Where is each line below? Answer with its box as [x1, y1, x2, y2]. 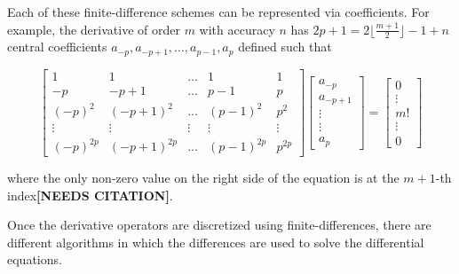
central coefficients [7, 37, 107, 56]
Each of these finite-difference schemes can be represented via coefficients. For [7, 3, 430, 20]
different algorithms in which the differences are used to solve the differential [7, 232, 424, 251]
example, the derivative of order [7, 20, 180, 38]
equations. [7, 250, 62, 269]
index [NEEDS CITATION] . [7, 185, 173, 204]
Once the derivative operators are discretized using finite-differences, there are [7, 215, 431, 234]
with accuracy [199, 20, 275, 38]
